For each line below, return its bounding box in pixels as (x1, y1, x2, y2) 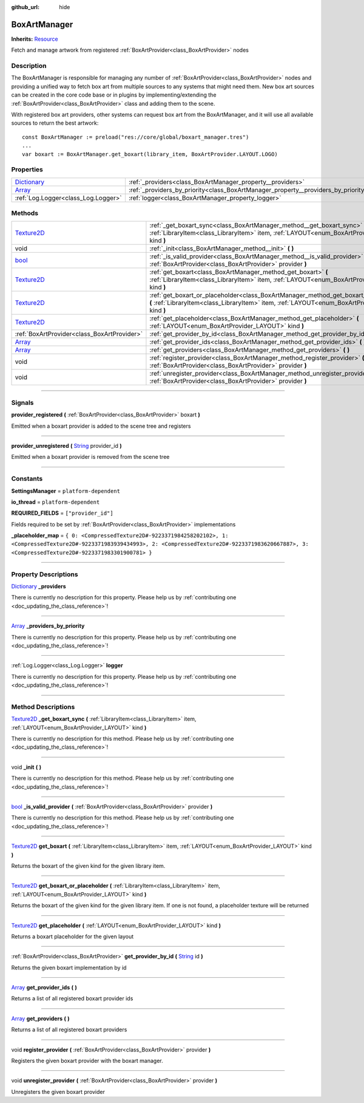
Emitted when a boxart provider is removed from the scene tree (11, 453, 170, 461)
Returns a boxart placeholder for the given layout (11, 933, 134, 940)
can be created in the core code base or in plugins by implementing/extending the (11, 91, 217, 98)
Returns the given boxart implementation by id (11, 964, 127, 971)
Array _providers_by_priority (11, 622, 85, 630)
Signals (11, 398, 34, 407)
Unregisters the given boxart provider (11, 1088, 106, 1095)
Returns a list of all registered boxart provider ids (11, 995, 133, 1002)
